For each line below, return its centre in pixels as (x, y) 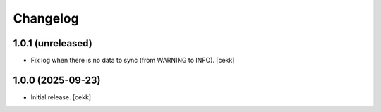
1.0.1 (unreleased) (53, 43)
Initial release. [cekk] (61, 97)
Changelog (46, 18)
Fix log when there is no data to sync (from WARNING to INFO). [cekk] (133, 61)
